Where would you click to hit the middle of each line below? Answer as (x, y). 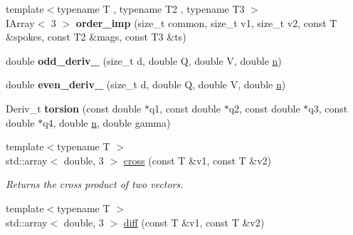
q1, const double (185, 108)
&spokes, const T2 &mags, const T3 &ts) (96, 37)
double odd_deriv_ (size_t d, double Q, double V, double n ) (144, 60)
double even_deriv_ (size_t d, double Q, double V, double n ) (146, 84)
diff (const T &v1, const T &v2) (194, 222)
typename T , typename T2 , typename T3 (151, 9)
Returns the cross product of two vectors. (95, 184)
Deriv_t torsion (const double (74, 108)
